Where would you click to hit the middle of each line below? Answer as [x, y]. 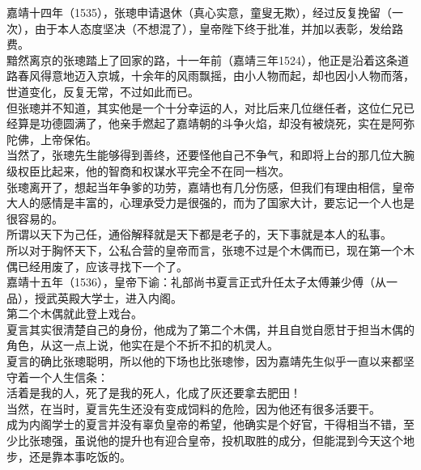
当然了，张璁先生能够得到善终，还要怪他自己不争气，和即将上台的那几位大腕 [210, 155]
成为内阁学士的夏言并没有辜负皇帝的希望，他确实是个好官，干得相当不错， [205, 424]
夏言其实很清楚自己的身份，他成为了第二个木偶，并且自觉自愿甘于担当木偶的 [210, 329]
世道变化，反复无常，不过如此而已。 [103, 91]
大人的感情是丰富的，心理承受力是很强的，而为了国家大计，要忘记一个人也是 [210, 203]
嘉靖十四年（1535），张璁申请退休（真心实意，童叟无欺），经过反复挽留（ [199, 12]
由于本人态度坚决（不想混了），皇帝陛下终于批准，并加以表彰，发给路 [219, 28]
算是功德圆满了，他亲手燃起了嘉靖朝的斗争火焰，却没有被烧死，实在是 [204, 123]
